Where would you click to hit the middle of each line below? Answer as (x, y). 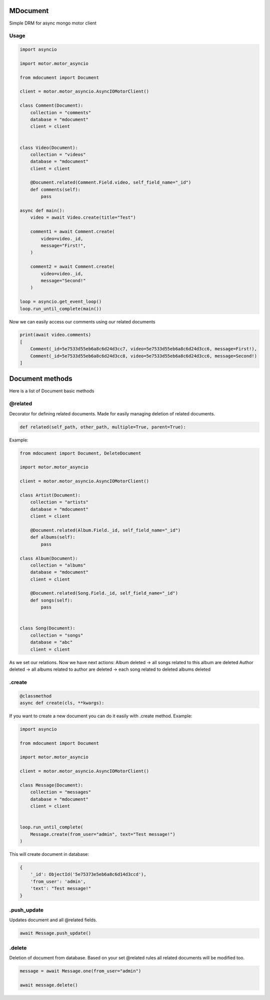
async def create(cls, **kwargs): (62, 703)
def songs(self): (51, 600)
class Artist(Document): (50, 495)
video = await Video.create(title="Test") (83, 217)
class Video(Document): (49, 147)
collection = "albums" (58, 565)
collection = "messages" (61, 792)
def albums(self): (53, 537)
